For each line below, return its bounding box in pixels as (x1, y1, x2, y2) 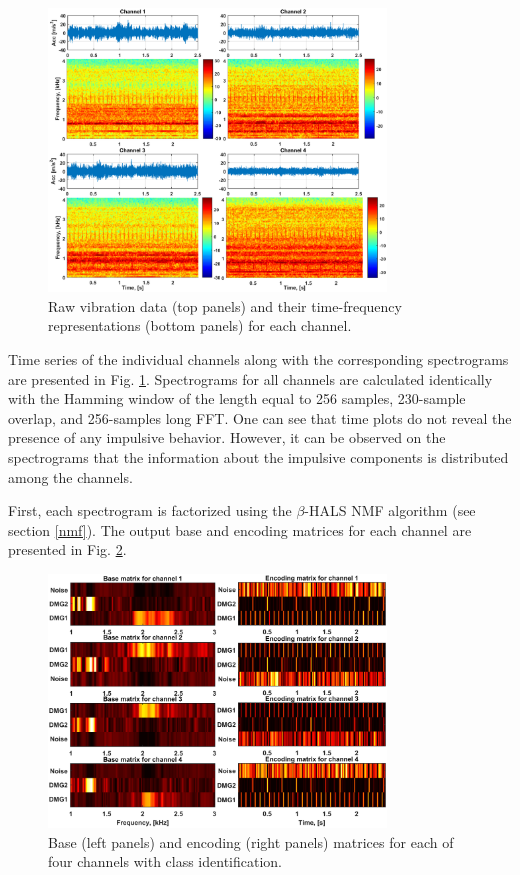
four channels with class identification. (48, 851, 283, 872)
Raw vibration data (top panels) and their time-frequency (48, 295, 402, 316)
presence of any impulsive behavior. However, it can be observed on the (8, 427, 446, 448)
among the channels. (8, 466, 133, 487)
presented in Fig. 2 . (8, 539, 127, 560)
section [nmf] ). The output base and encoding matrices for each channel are (8, 519, 472, 540)
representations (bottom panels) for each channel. (48, 315, 352, 336)
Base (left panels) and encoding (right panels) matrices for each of (48, 831, 454, 852)
